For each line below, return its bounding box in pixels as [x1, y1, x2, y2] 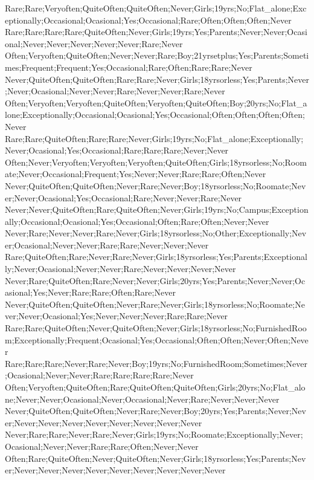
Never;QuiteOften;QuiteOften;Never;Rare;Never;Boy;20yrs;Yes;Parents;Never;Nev [5, 404, 306, 417]
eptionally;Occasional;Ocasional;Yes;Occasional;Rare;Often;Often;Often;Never [5, 13, 292, 26]
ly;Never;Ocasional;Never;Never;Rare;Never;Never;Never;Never [5, 262, 236, 275]
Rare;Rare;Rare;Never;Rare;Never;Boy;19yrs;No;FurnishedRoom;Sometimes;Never [5, 357, 307, 369]
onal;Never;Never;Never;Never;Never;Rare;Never [5, 37, 183, 50]
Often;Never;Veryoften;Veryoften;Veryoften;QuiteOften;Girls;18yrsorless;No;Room [5, 155, 307, 168]
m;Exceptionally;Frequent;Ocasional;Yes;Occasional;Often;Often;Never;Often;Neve [5, 333, 309, 346]
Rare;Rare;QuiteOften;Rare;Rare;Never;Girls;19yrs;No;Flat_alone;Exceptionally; [5, 132, 304, 144]
